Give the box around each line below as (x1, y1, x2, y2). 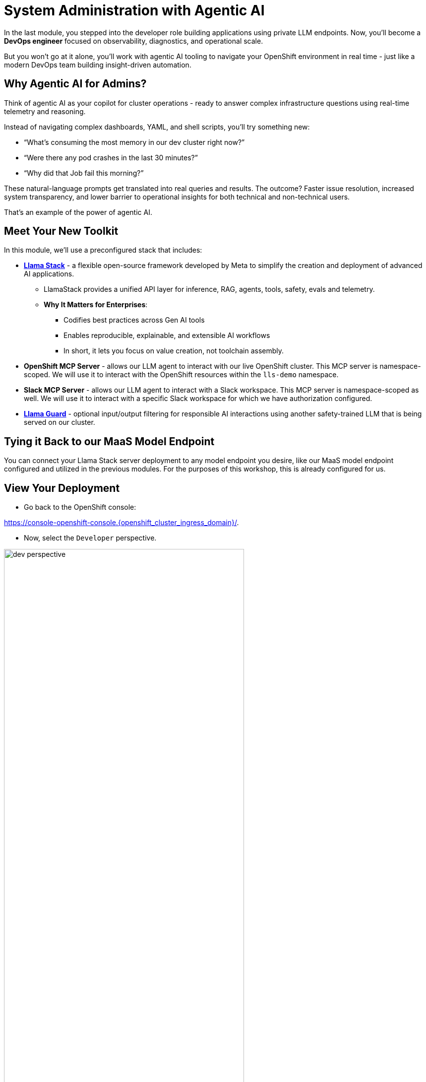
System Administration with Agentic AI (4, 2, 265, 19)
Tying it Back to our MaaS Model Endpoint (4, 435, 215, 448)
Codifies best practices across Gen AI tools (63, 316, 205, 325)
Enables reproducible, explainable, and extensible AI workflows (63, 331, 270, 340)
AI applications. (24, 270, 74, 278)
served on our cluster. (24, 418, 95, 427)
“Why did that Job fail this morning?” (24, 168, 144, 177)
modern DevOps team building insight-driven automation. (4, 60, 191, 69)
